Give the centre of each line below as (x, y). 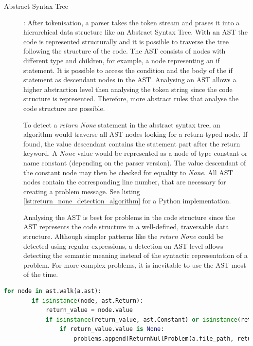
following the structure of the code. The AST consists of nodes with (125, 51)
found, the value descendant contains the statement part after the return (132, 143)
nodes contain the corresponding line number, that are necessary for (125, 182)
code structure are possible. (64, 108)
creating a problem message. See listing (82, 191)
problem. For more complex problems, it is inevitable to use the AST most (135, 264)
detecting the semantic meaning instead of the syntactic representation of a (136, 255)
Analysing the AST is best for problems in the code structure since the (129, 217)
